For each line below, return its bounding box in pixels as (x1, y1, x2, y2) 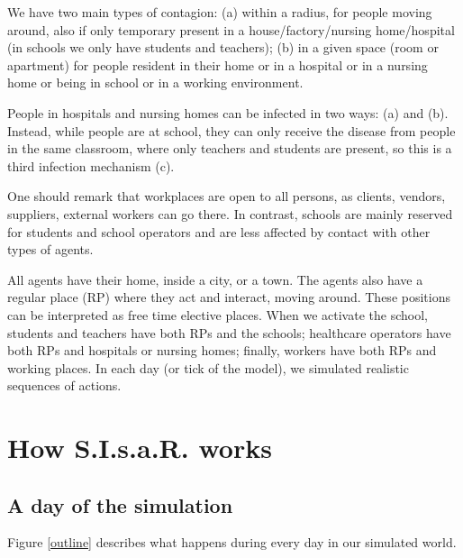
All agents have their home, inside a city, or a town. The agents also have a (7, 270, 423, 288)
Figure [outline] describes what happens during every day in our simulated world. (7, 533, 457, 552)
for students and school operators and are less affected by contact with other (7, 222, 431, 241)
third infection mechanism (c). (7, 156, 175, 175)
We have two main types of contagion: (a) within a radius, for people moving (7, 3, 432, 21)
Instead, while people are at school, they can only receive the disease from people (7, 121, 456, 140)
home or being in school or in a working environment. (7, 73, 304, 92)
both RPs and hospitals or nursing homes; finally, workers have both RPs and (7, 341, 437, 360)
